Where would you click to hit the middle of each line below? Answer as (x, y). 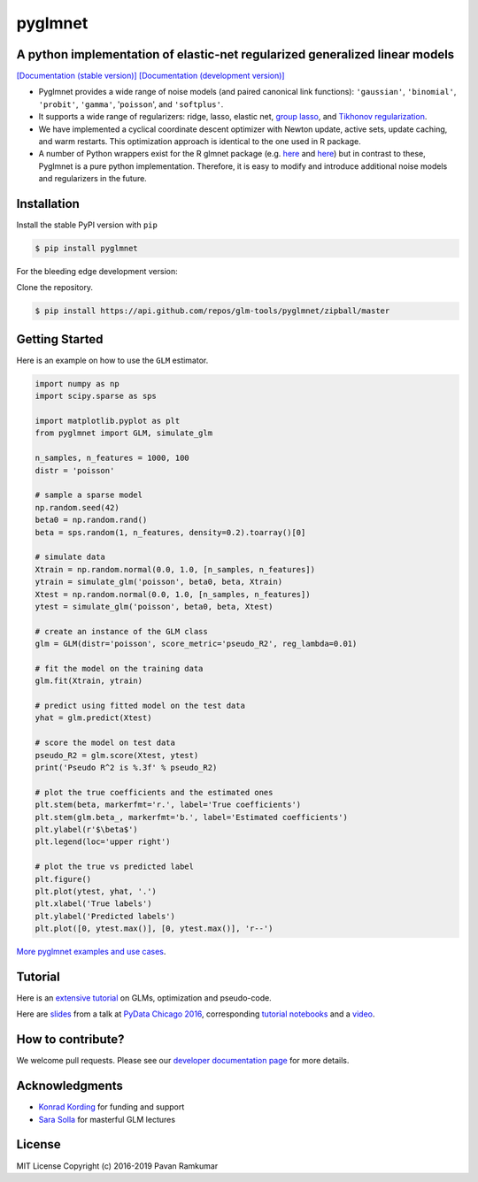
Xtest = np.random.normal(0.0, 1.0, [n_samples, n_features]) (173, 594)
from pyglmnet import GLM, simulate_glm (123, 433)
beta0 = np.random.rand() (91, 520)
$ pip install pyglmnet (87, 249)
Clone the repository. (54, 288)
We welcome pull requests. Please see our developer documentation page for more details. (183, 1061)
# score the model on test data (105, 743)
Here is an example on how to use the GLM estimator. (112, 360)
